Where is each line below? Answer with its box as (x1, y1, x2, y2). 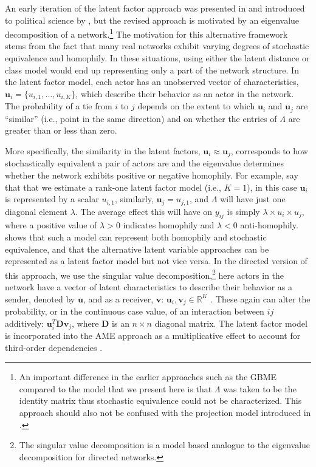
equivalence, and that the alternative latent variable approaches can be (5, 242, 269, 255)
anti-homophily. (240, 219, 298, 231)
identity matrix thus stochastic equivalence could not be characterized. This (19, 394, 302, 407)
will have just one (220, 193, 286, 205)
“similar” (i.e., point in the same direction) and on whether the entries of (5, 112, 277, 124)
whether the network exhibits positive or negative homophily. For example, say (5, 168, 298, 181)
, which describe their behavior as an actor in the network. (75, 87, 294, 100)
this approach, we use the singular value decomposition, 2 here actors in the (5, 267, 284, 281)
